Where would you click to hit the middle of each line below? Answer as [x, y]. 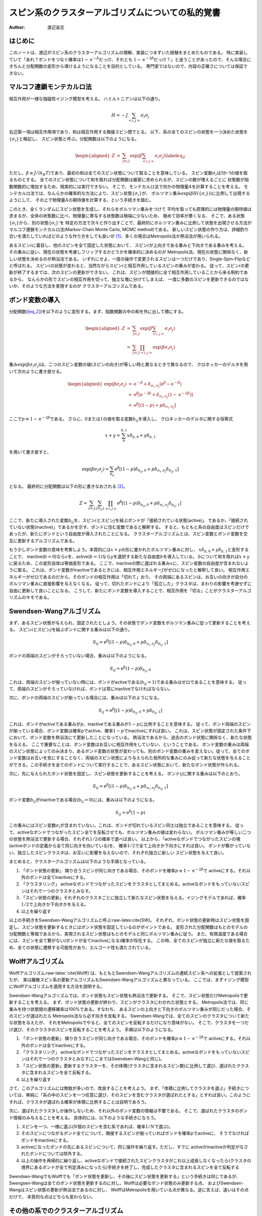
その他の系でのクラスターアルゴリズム [66, 1210]
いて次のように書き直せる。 [37, 371]
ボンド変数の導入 [34, 300]
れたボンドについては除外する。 [53, 1154]
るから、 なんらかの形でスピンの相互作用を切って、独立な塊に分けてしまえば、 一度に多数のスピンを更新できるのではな [129, 279]
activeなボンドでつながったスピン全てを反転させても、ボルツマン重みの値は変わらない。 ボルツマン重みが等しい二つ [134, 832]
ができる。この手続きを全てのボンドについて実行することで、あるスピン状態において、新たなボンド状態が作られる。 [125, 765]
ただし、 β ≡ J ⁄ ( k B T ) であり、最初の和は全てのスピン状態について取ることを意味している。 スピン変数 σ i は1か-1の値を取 [128, 173]
